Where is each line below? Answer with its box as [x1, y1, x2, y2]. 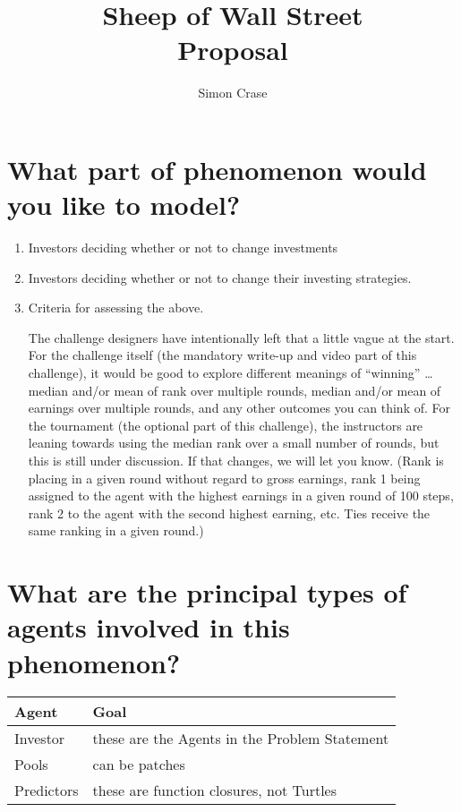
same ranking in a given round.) [28, 521, 204, 540]
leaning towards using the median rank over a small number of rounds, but [28, 433, 440, 452]
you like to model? [7, 186, 241, 223]
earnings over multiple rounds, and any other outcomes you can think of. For [28, 398, 451, 417]
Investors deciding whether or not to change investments [28, 238, 338, 257]
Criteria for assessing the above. [28, 298, 204, 317]
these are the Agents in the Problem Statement [92, 728, 389, 749]
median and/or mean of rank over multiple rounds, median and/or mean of [28, 380, 441, 399]
